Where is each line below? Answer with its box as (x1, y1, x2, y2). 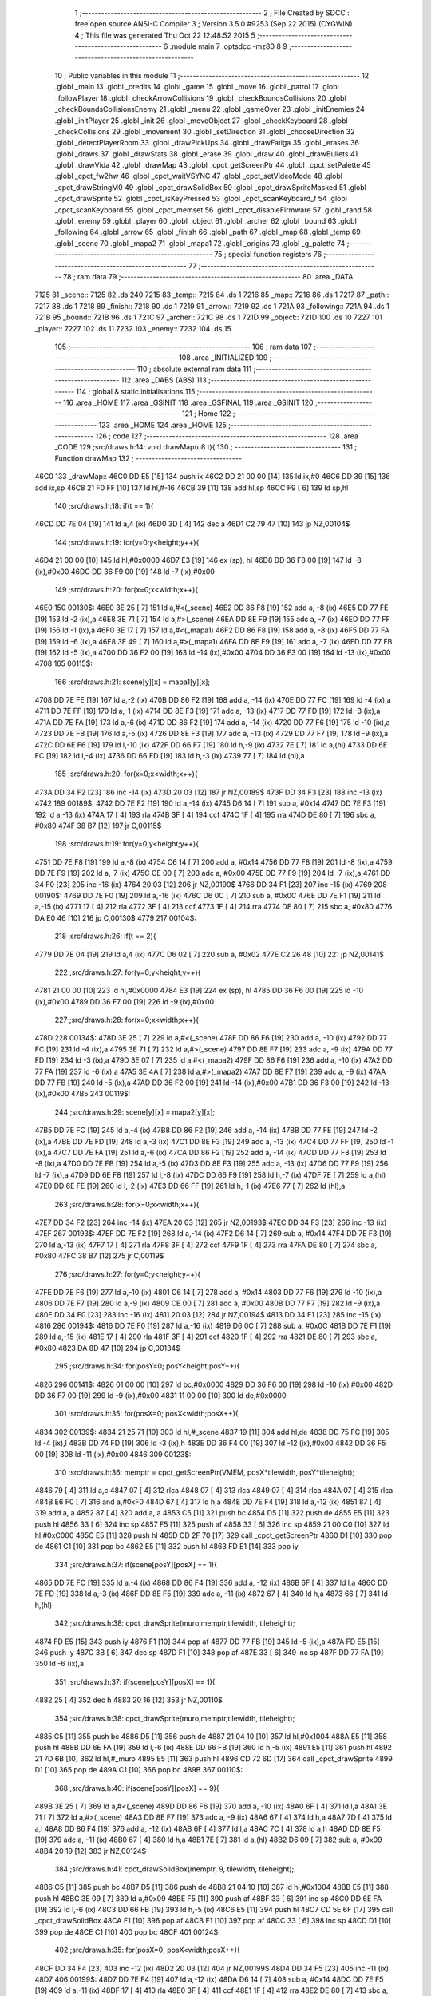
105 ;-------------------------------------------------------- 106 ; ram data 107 (54, 342, 313, 351)
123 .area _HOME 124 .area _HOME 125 (98, 420, 227, 430)
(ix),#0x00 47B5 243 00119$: (34, 1089, 131, 1099)
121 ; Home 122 (182, 409, 231, 418)
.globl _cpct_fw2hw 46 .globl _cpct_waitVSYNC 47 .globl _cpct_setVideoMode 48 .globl (54, 172, 343, 181)
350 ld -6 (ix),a (34, 1659, 84, 1669)
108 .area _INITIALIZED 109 (178, 353, 268, 362)
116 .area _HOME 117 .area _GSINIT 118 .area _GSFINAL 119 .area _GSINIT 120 (62, 398, 314, 407)
